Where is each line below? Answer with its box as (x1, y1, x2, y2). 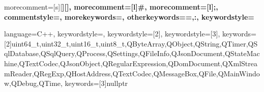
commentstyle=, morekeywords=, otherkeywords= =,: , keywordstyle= (4, 11, 254, 22)
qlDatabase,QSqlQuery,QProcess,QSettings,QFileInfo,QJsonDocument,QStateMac (4, 48, 260, 59)
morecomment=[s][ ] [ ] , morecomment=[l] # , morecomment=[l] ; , (4, 2, 218, 12)
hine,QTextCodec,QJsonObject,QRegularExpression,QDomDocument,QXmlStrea (4, 58, 257, 68)
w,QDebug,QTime (4, 78, 61, 88)
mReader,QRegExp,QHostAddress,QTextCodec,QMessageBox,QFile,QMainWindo (4, 68, 260, 78)
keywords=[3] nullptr (65, 78, 128, 88)
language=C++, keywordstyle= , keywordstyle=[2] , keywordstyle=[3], (4, 28, 220, 39)
